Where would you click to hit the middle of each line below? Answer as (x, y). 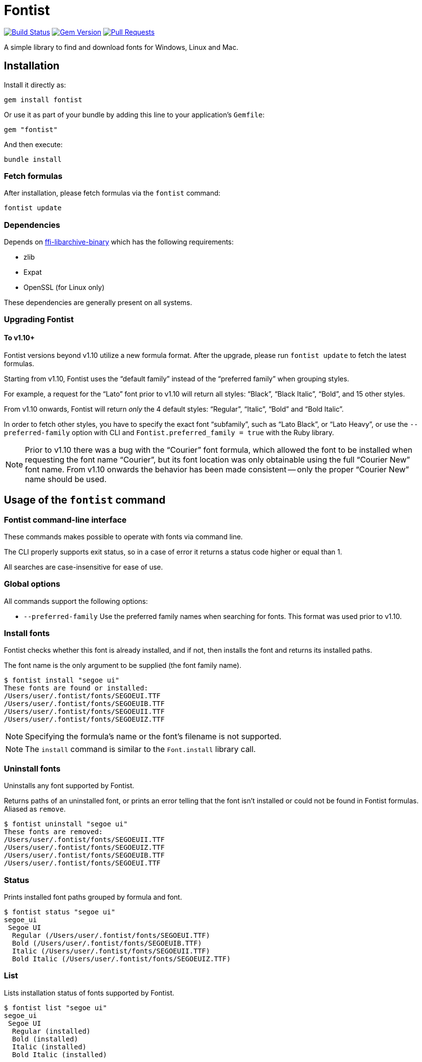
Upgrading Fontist (39, 320)
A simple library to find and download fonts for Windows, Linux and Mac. (121, 47)
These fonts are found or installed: (76, 688)
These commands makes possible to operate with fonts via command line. (123, 536)
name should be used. (66, 479)
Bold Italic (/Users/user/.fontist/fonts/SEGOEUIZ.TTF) (121, 959)
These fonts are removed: (54, 832)
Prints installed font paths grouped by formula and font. (93, 897)
